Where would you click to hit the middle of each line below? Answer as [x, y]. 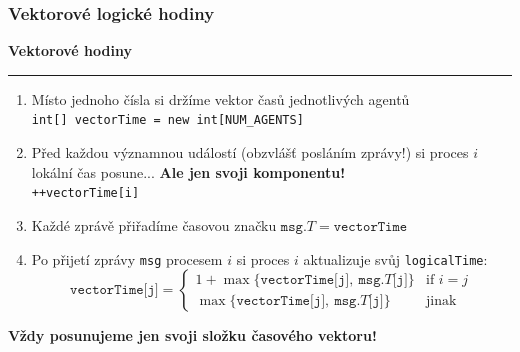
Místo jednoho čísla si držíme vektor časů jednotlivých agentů [220, 98]
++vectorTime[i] [85, 193]
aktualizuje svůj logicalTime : [395, 258]
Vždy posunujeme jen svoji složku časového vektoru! [192, 335]
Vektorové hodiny [70, 50]
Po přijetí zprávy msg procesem [127, 258]
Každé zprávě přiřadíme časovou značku [154, 224]
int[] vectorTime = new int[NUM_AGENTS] [167, 120]
